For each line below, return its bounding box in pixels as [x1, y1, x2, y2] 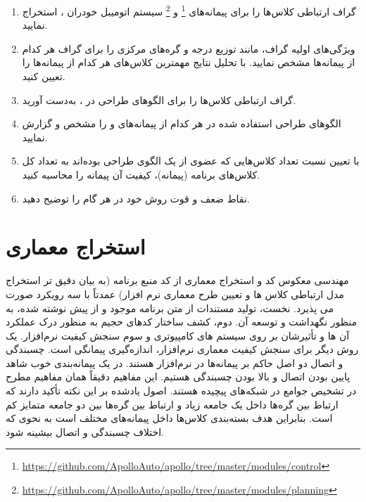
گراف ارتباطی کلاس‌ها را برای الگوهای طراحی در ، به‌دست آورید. [22, 92, 296, 107]
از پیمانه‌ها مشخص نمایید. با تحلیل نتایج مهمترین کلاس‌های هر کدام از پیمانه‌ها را [22, 55, 355, 70]
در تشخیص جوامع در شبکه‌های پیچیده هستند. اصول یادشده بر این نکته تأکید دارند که [6, 383, 357, 398]
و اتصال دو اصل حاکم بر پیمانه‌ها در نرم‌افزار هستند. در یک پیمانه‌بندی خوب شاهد [6, 355, 343, 370]
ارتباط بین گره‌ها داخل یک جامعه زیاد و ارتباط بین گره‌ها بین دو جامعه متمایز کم [6, 397, 339, 411]
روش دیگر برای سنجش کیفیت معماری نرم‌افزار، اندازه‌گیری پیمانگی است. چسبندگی [6, 342, 359, 356]
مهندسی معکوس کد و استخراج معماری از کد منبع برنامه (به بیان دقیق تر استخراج [6, 273, 349, 288]
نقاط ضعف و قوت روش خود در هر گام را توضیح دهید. [22, 191, 250, 205]
